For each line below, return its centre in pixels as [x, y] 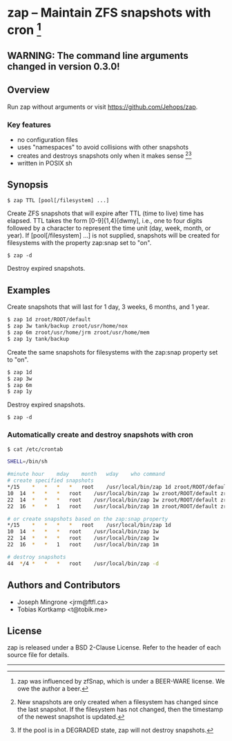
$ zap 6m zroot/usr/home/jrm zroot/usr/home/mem [78, 333]
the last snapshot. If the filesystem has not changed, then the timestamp [120, 709]
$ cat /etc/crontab [35, 449]
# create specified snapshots [51, 481]
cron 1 [24, 29]
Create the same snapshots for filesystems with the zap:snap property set [113, 352]
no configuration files [47, 140]
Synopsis [28, 185]
